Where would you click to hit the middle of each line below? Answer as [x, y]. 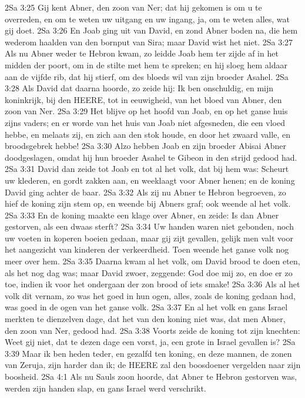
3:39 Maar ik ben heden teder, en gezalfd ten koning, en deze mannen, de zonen [148, 353]
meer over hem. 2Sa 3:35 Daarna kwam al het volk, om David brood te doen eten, [152, 261]
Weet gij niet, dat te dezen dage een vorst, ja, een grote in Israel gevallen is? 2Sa [150, 342]
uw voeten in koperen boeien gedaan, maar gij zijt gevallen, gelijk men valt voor [149, 238]
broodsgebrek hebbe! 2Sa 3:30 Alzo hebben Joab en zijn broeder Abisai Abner [145, 146]
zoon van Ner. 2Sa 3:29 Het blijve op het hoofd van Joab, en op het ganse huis [146, 111]
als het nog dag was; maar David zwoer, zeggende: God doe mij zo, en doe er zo [149, 272]
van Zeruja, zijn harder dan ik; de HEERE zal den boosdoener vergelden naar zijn [153, 365]
